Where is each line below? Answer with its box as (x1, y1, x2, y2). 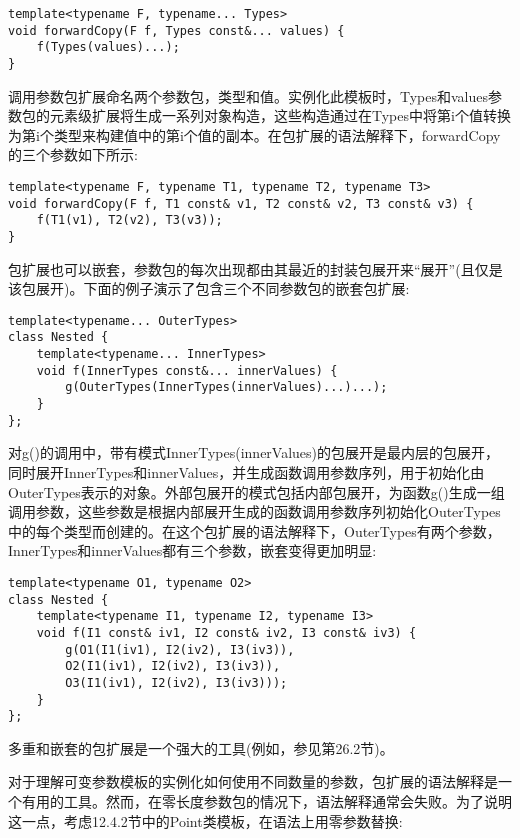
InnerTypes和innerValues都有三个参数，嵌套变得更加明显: (8, 540, 377, 561)
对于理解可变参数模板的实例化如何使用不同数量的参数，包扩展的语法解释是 (8, 771, 498, 792)
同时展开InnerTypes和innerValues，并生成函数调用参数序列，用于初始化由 (8, 462, 485, 482)
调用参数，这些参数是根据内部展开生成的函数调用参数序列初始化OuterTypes (8, 501, 501, 522)
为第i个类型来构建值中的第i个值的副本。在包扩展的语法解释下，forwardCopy (8, 124, 501, 145)
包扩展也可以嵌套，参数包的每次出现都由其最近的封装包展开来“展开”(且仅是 (8, 258, 503, 279)
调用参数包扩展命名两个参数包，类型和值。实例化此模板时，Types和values (8, 85, 489, 106)
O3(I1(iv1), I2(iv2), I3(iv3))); (65, 675, 288, 690)
